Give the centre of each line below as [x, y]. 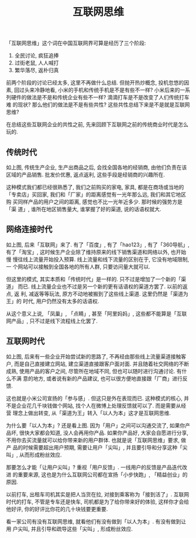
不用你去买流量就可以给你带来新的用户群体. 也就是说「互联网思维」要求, [93, 440]
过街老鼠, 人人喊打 [37, 63]
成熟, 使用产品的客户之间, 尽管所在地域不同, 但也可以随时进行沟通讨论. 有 [94, 371]
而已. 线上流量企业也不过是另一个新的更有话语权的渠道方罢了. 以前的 [100, 286]
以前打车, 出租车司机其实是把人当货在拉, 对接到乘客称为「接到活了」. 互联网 [97, 494]
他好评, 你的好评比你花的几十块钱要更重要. [57, 509]
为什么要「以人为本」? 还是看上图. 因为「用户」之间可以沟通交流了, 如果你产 [98, 425]
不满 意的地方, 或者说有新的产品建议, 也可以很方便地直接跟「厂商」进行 [97, 378]
